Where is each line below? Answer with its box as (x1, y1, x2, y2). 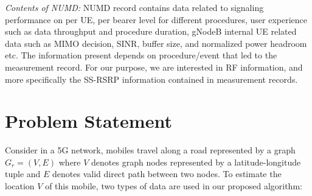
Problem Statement (5, 108, 172, 133)
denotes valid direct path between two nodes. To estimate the (52, 167, 282, 180)
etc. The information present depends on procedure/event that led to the (5, 49, 277, 61)
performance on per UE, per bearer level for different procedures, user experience (5, 13, 308, 26)
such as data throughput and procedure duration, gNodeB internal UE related (5, 25, 297, 38)
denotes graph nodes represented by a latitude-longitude (91, 155, 301, 168)
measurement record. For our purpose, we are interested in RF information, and (5, 60, 303, 73)
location (5, 180, 35, 192)
